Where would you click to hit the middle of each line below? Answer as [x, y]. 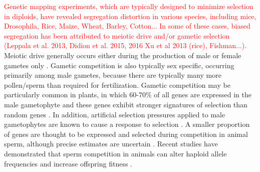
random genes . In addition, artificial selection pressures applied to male [115, 114]
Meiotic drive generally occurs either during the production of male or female [123, 55]
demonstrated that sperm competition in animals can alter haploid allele [115, 153]
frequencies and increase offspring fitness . [68, 163]
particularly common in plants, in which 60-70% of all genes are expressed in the [128, 95]
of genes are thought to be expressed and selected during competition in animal [126, 134]
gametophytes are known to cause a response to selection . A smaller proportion [127, 124]
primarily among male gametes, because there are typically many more [113, 75]
